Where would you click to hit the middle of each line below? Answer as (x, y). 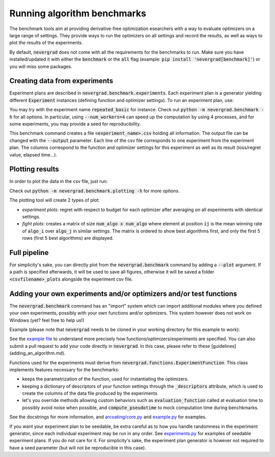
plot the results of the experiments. (46, 43)
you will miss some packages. (41, 66)
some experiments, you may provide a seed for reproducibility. (75, 124)
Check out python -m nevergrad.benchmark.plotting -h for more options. (95, 191)
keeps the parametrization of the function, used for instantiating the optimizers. (105, 379)
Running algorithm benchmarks (78, 13)
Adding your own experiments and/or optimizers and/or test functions (123, 294)
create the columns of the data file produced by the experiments (90, 393)
